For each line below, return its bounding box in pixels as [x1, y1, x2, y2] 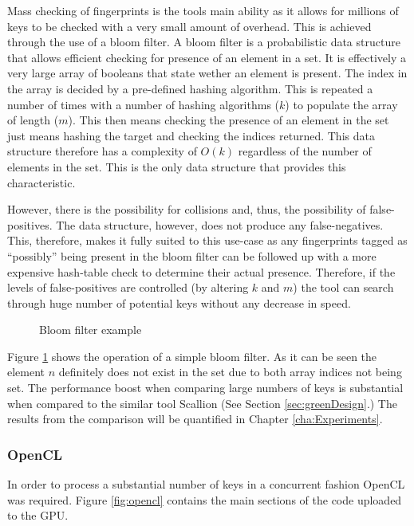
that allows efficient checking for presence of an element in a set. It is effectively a [7, 49, 406, 65]
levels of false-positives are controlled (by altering [7, 279, 249, 296]
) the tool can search [293, 279, 394, 296]
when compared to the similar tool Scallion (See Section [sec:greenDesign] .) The [7, 394, 397, 411]
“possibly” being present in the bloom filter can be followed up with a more [7, 247, 377, 264]
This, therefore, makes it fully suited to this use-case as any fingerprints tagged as [7, 232, 408, 249]
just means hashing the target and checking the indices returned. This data [7, 127, 375, 143]
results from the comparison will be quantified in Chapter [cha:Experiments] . [7, 410, 383, 427]
